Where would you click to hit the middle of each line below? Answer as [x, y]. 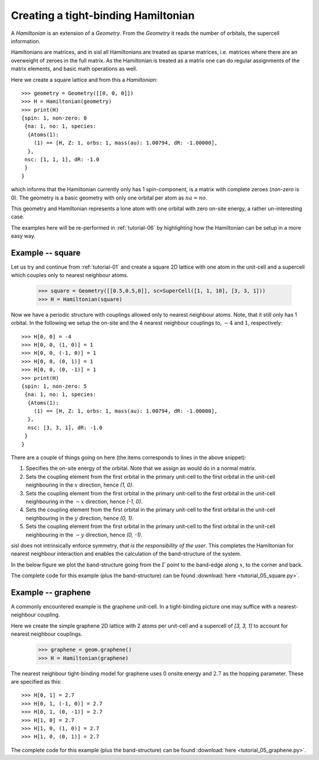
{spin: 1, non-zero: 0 [54, 118]
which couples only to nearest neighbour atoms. [70, 275]
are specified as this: [36, 681]
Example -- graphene [51, 592]
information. [26, 41]
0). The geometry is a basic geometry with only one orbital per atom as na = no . [109, 198]
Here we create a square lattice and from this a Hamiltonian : [84, 79]
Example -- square [46, 252]
